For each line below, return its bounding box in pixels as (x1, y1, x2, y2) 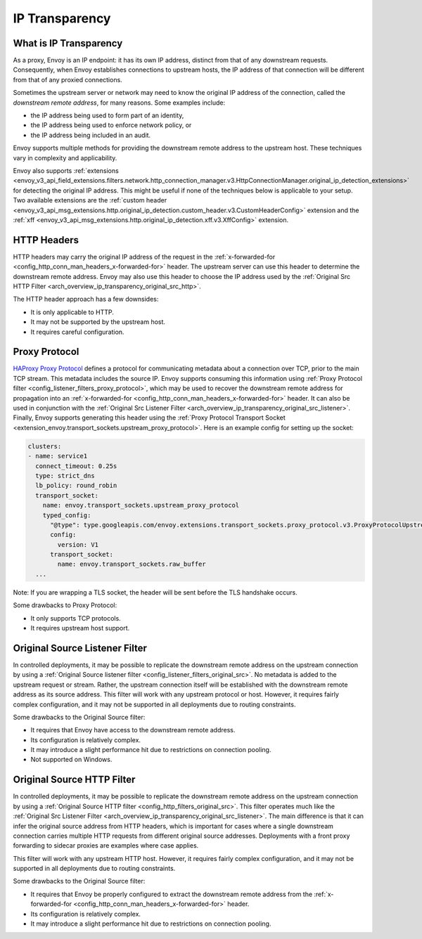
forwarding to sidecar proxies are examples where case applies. (13, 841, 199, 850)
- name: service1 (27, 452, 88, 460)
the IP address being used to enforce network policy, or (30, 121, 192, 129)
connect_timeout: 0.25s (35, 462, 117, 470)
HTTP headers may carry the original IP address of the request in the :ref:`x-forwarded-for (13, 252, 276, 261)
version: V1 (57, 540, 98, 548)
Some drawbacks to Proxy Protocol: (13, 601, 117, 609)
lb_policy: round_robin (35, 481, 117, 490)
